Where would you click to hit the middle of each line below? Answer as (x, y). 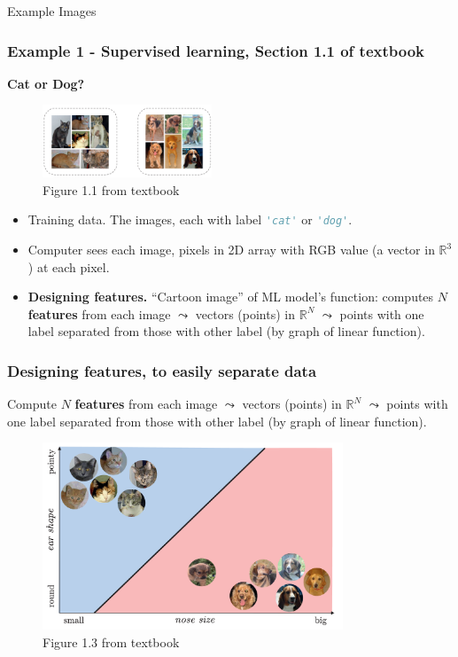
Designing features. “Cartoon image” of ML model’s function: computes (231, 297)
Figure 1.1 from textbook (111, 189)
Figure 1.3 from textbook (111, 641)
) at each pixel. (69, 266)
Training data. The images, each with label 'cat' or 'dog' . (190, 219)
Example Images (52, 11)
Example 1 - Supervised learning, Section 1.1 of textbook (216, 50)
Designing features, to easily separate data (162, 370)
